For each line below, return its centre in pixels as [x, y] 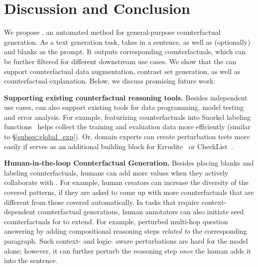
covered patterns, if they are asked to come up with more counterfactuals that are [129, 192]
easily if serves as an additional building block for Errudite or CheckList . [119, 146]
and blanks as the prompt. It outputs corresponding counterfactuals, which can [125, 51]
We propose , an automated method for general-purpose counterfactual [112, 32]
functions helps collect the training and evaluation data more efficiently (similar [128, 127]
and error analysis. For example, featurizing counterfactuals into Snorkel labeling [128, 117]
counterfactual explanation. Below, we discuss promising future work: [110, 81]
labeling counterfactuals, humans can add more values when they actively [116, 172]
